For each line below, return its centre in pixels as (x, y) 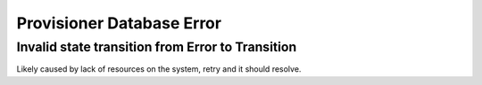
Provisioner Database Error (119, 23)
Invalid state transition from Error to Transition (157, 47)
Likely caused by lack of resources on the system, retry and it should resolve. (159, 69)
